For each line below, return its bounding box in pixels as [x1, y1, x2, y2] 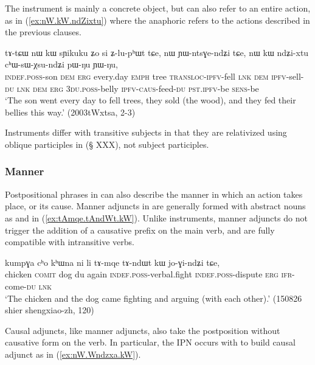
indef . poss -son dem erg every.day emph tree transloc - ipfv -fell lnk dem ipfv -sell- [5, 69, 304, 82]
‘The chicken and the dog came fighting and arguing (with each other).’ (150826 [5, 291, 302, 304]
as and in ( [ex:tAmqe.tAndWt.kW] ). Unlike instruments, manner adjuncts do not [5, 211, 308, 224]
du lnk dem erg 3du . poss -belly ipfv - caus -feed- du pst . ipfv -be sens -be [5, 82, 259, 94]
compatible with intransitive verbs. [5, 235, 134, 248]
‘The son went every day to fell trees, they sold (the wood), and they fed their [5, 94, 296, 106]
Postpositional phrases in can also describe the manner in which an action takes [5, 187, 303, 200]
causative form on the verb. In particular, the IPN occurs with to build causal [5, 336, 296, 349]
